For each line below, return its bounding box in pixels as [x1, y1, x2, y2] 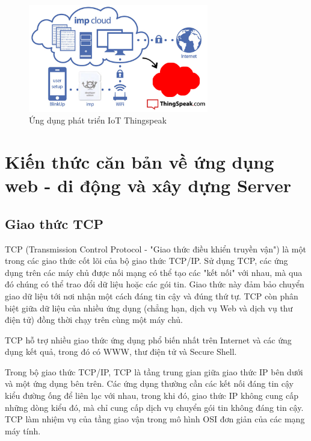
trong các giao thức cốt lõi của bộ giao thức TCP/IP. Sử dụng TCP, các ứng [5, 254, 288, 267]
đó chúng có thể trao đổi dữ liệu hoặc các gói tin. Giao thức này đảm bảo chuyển [5, 278, 304, 290]
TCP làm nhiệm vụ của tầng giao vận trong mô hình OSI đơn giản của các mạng [5, 413, 305, 425]
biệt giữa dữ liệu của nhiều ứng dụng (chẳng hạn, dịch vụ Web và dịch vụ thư [5, 301, 293, 314]
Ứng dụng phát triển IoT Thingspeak [29, 114, 167, 127]
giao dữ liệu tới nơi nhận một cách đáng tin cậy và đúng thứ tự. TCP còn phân [5, 289, 298, 302]
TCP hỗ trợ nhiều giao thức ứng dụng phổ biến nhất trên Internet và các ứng [5, 333, 292, 346]
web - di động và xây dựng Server [5, 173, 291, 198]
